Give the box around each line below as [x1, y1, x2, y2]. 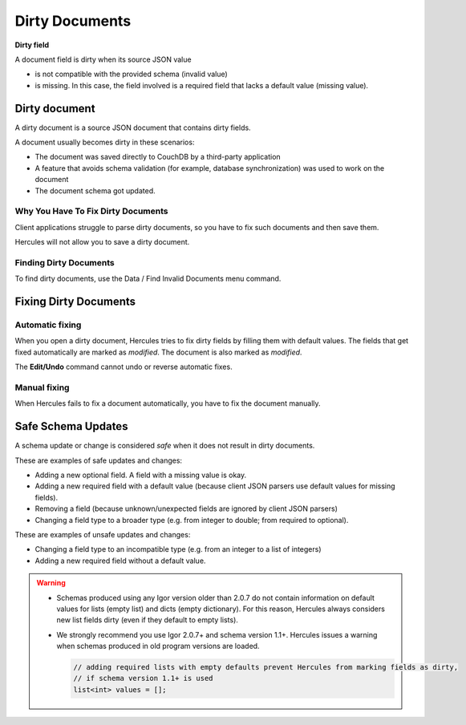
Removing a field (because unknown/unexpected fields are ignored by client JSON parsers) [34, 504, 338, 513]
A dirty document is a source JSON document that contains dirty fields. [14, 123, 252, 132]
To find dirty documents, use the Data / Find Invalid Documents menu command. [14, 273, 282, 284]
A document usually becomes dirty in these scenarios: [14, 137, 195, 148]
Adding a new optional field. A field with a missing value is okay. [34, 470, 247, 480]
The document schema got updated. [34, 185, 156, 196]
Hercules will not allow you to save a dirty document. [14, 237, 190, 247]
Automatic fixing [14, 319, 82, 330]
